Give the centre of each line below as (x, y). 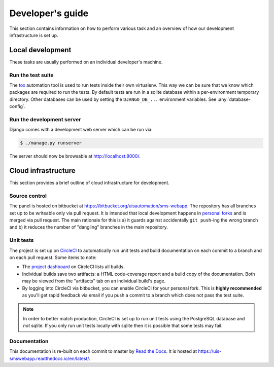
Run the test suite (31, 75)
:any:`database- (234, 99)
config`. (18, 106)
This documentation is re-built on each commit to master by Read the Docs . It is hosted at (103, 351)
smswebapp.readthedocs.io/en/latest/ (49, 358)
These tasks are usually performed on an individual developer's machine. (86, 62)
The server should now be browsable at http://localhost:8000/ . (75, 156)
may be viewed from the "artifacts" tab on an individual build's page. (94, 281)
